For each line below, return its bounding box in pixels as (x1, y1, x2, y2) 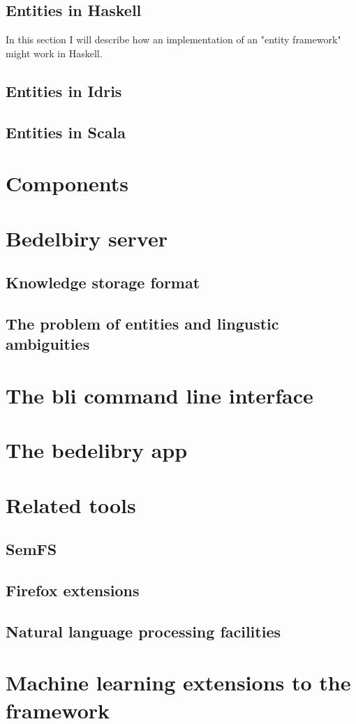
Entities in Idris (6, 80, 122, 101)
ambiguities (6, 333, 90, 355)
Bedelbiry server (6, 223, 168, 252)
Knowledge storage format (6, 272, 200, 293)
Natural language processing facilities (6, 620, 281, 642)
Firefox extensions (6, 579, 140, 600)
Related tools (6, 490, 136, 519)
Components (6, 169, 128, 198)
